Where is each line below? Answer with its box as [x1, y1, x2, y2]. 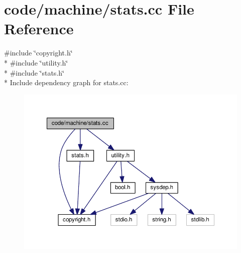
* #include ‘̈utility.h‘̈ [4, 57, 68, 68]
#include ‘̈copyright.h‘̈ [4, 47, 73, 58]
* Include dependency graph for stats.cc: [4, 77, 129, 88]
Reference [4, 18, 74, 39]
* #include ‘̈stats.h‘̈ [4, 67, 64, 78]
